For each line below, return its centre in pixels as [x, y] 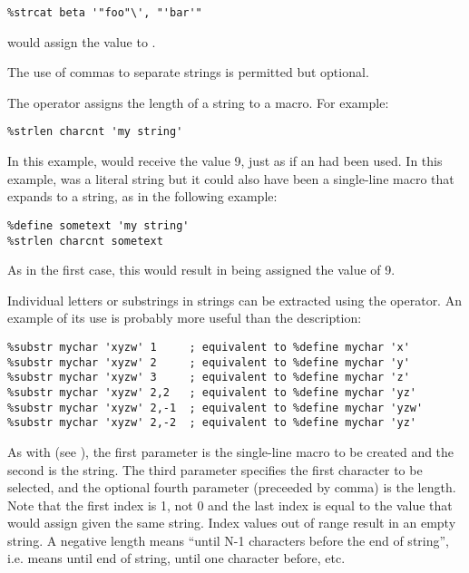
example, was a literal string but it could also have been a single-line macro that [231, 178]
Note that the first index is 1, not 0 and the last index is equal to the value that [230, 505]
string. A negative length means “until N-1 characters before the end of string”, [228, 540]
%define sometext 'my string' [98, 225]
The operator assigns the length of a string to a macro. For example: [198, 102]
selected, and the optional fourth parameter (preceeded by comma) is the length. [232, 487]
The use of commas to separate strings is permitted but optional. [188, 72]
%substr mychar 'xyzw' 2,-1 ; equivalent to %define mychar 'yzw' [215, 408]
